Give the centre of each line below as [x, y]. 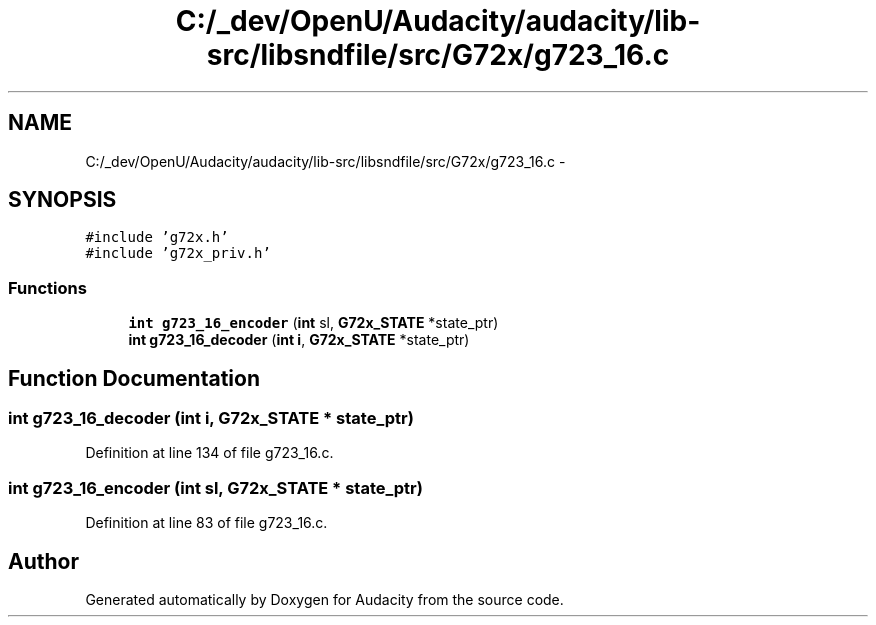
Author [43, 561]
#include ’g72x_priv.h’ [178, 253]
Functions [47, 287]
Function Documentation [134, 378]
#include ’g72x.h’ [157, 237]
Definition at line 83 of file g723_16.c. [206, 523]
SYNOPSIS [62, 200]
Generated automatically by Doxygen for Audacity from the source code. [324, 599]
